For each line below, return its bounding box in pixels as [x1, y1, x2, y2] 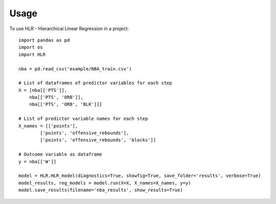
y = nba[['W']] [18, 159, 57, 164]
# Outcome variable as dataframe [18, 151, 102, 158]
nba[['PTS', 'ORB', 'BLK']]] [29, 101, 102, 107]
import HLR [18, 52, 46, 57]
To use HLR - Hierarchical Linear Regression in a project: [9, 25, 129, 32]
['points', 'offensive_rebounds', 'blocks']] [40, 137, 156, 143]
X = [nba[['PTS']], [18, 87, 67, 93]
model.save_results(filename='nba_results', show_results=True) [18, 187, 183, 193]
